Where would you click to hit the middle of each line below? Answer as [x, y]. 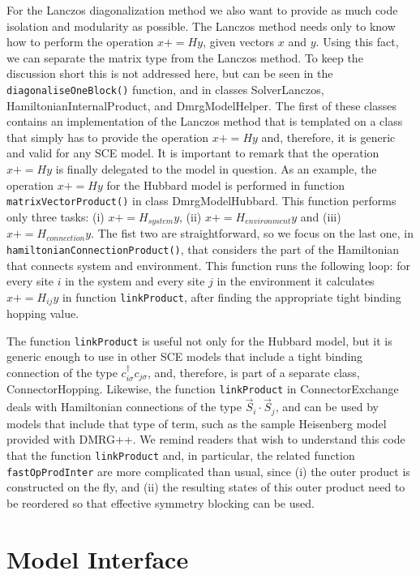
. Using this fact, [357, 42]
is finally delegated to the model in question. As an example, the [216, 169]
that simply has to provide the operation [108, 137]
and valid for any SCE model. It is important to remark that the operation [193, 153]
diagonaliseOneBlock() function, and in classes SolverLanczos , [165, 89]
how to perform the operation [80, 42]
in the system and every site [135, 281]
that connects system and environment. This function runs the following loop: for [208, 265]
